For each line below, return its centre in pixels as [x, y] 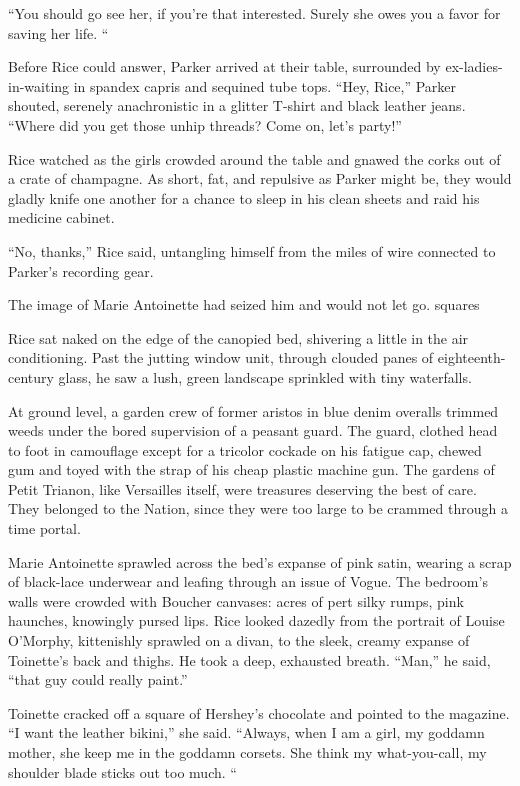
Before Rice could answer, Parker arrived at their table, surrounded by [224, 66]
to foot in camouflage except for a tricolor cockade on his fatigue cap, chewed [245, 449]
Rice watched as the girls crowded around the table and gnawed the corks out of [254, 158]
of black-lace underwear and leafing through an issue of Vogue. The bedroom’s [248, 581]
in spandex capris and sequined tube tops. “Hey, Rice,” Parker [265, 85]
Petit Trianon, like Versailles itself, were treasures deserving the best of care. [242, 488]
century [31, 376]
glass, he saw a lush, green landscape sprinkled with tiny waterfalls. [265, 376]
